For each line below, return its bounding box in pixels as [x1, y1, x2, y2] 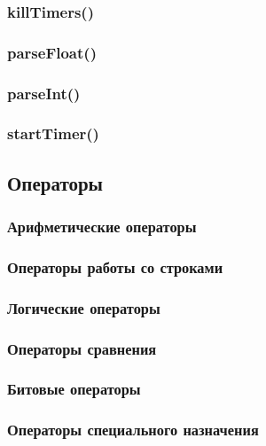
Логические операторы [7, 296, 160, 318]
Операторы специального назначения [7, 419, 259, 441]
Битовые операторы [7, 378, 141, 400]
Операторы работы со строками [7, 255, 223, 278]
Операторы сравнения [7, 337, 157, 359]
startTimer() [7, 122, 99, 145]
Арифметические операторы [7, 215, 197, 238]
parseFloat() [7, 41, 97, 63]
